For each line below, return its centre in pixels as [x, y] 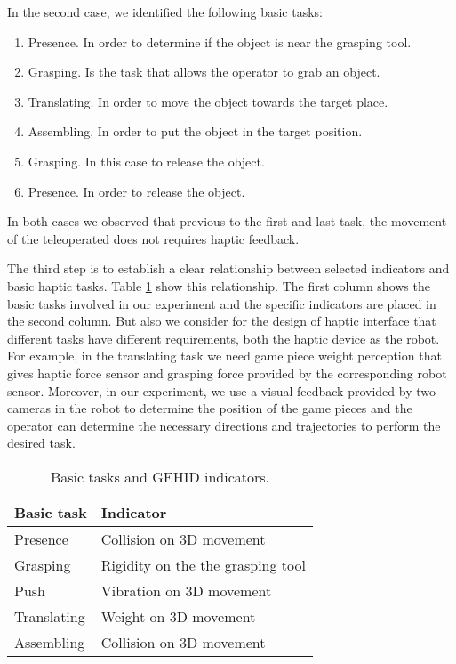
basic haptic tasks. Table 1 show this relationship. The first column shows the [219, 285]
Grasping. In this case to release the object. [146, 161]
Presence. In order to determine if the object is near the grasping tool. [220, 41]
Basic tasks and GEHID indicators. [160, 476]
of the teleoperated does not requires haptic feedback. [153, 238]
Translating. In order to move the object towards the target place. [208, 101]
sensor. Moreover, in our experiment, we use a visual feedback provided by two [221, 390]
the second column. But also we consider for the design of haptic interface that [222, 321]
